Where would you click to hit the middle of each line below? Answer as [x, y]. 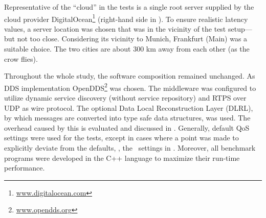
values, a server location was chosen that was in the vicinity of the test [115, 28]
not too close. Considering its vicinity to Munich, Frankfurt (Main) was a [132, 39]
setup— [240, 28]
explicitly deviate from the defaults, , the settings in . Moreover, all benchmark [130, 148]
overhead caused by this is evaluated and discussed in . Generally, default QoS [127, 127]
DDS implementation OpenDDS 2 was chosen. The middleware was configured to [130, 87]
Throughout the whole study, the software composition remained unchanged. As [130, 76]
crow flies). [21, 58]
